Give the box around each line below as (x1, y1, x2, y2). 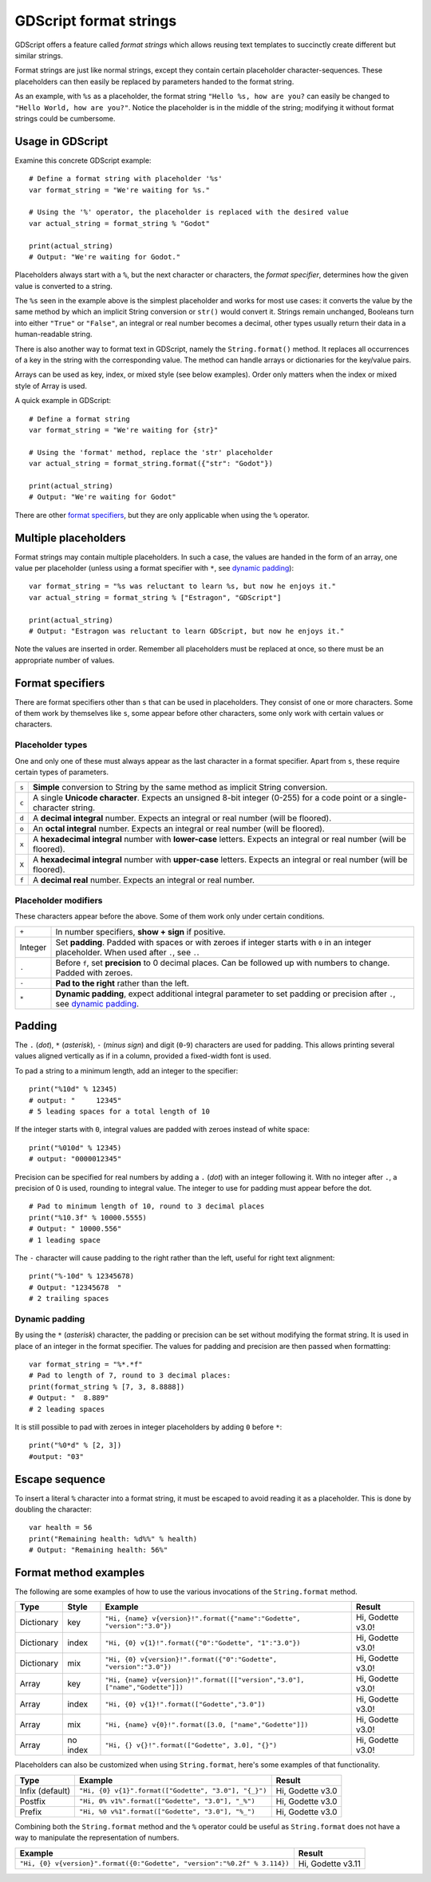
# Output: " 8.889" (29, 1394, 109, 1402)
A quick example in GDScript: (14, 396, 112, 405)
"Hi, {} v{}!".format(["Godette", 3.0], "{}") (105, 1741, 278, 1750)
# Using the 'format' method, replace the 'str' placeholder (29, 448, 273, 457)
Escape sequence (14, 1473, 106, 1486)
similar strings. (14, 50, 63, 60)
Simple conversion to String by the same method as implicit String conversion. (33, 782, 328, 793)
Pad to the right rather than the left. (55, 978, 189, 989)
